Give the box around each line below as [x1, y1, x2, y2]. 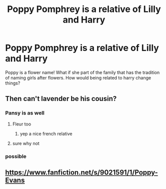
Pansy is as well [5, 109, 45, 116]
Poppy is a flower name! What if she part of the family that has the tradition [5, 69, 160, 75]
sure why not [12, 140, 40, 146]
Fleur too [12, 121, 31, 127]
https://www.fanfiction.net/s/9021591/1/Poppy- [5, 168, 158, 176]
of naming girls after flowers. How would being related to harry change [5, 74, 151, 80]
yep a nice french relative [19, 130, 72, 136]
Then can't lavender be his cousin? [5, 94, 117, 103]
